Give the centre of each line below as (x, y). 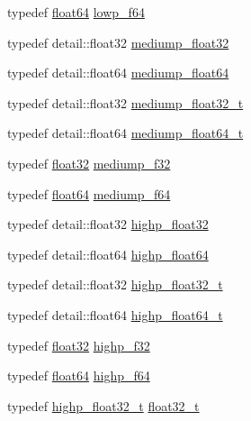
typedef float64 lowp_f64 (76, 12)
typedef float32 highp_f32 (79, 345)
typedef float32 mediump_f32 (89, 163)
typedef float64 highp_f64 (79, 375)
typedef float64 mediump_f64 (89, 193)
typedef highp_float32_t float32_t (103, 405)
